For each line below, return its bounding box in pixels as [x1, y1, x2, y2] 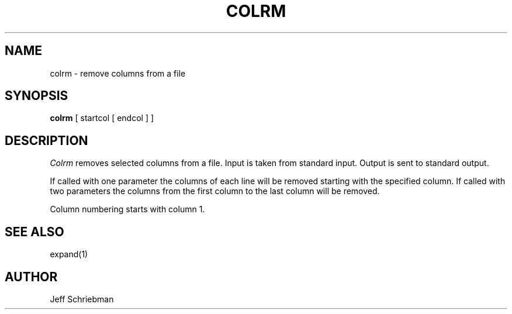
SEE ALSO [5, 224, 64, 239]
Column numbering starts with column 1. [50, 204, 205, 215]
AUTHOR [5, 269, 58, 284]
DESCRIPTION [5, 133, 88, 148]
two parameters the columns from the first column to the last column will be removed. [50, 186, 380, 196]
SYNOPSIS [5, 88, 68, 103]
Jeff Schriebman [50, 294, 114, 304]
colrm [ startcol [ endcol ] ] [50, 113, 154, 123]
